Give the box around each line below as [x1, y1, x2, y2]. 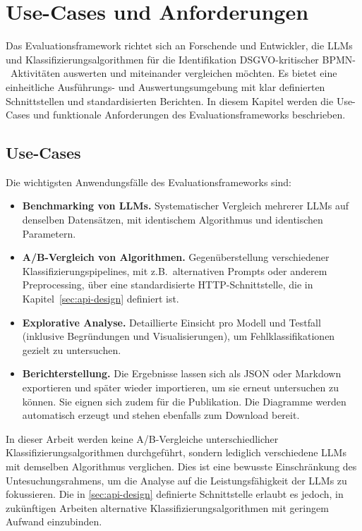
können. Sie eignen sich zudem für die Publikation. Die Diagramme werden [22, 393, 346, 408]
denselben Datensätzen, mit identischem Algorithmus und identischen [22, 212, 323, 227]
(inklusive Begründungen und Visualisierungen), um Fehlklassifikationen [22, 329, 335, 343]
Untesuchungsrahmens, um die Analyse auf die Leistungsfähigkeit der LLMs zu [6, 472, 347, 487]
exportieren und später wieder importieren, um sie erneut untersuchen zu [22, 380, 339, 395]
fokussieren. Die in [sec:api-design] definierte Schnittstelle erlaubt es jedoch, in [6, 487, 344, 501]
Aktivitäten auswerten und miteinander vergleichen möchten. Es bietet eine [10, 66, 337, 80]
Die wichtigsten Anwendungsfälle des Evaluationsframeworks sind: [6, 174, 291, 189]
